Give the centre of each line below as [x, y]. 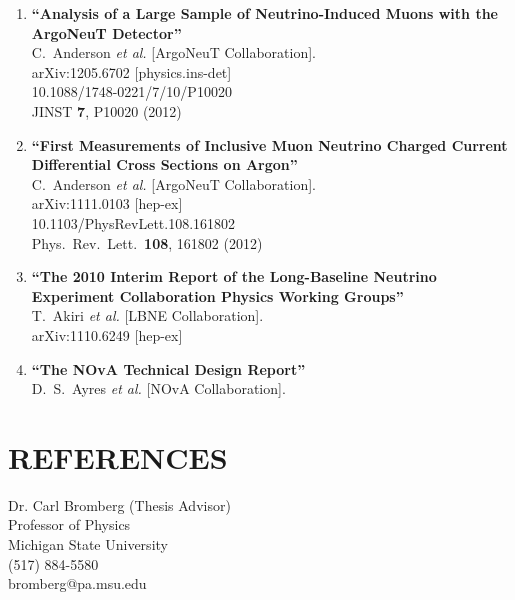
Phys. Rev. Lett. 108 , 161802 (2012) [147, 242]
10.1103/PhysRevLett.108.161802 [133, 222]
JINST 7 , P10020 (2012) [106, 110]
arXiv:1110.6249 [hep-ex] [107, 334]
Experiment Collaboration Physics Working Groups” [217, 295]
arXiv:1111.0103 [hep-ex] [107, 203]
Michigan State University [88, 544]
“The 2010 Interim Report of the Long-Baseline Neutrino [234, 276]
